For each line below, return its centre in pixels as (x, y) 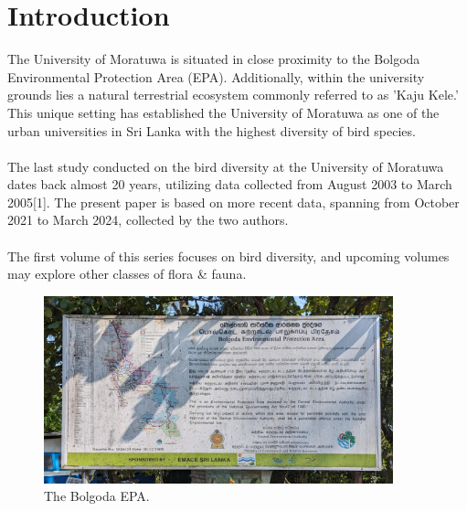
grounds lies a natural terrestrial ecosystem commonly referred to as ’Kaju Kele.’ (233, 95)
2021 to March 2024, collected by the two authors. (148, 220)
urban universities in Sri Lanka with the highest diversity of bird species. (212, 130)
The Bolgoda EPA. (97, 496)
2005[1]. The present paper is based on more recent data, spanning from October (233, 202)
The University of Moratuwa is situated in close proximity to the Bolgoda (214, 59)
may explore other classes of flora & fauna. (127, 274)
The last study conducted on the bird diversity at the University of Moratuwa (226, 166)
